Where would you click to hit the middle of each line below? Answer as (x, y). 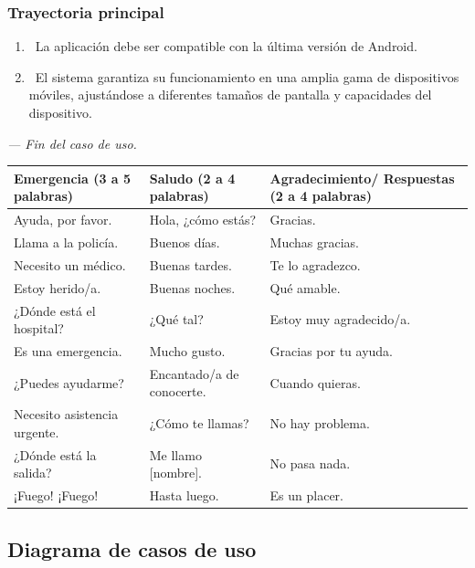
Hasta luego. (184, 495)
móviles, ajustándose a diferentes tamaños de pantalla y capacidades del (230, 95)
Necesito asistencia (66, 414)
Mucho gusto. (187, 350)
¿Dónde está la (55, 454)
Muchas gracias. (314, 242)
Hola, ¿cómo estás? (203, 220)
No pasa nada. (310, 463)
